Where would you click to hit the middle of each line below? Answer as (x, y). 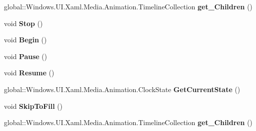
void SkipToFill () (33, 106)
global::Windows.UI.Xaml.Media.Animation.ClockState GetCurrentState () (122, 89)
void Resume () (29, 73)
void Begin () (26, 40)
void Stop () (24, 23)
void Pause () (26, 56)
